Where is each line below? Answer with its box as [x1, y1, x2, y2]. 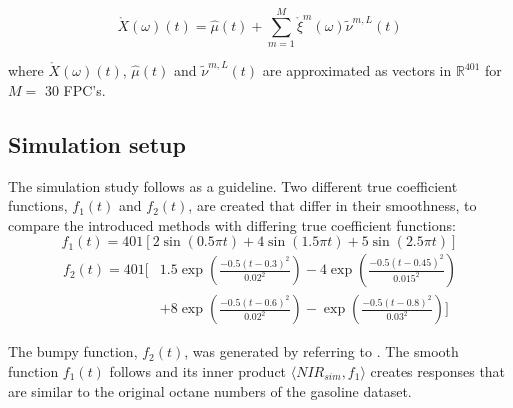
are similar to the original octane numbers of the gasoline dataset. [8, 380, 412, 401]
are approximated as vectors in [262, 60, 452, 81]
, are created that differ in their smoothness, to [188, 195, 477, 216]
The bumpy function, [8, 341, 138, 362]
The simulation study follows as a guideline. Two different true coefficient [8, 175, 458, 196]
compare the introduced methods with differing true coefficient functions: [8, 214, 456, 235]
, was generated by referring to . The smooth [184, 341, 459, 362]
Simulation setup [8, 128, 186, 159]
